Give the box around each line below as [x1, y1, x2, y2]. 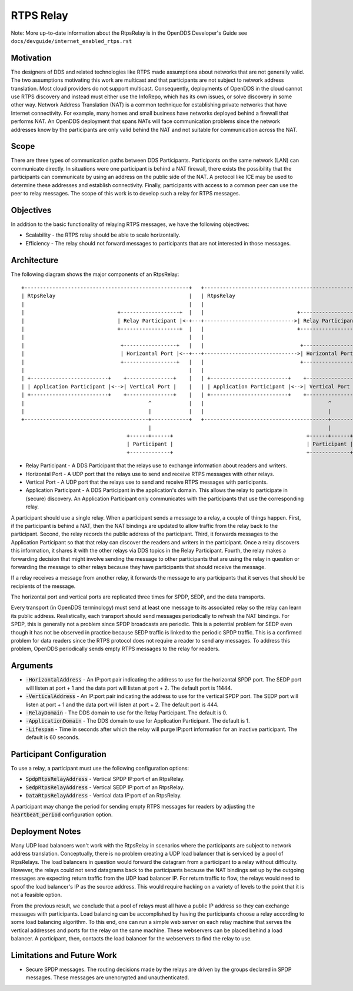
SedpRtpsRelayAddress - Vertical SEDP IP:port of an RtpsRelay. [25, 783, 185, 791]
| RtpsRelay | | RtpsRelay [21, 292, 235, 300]
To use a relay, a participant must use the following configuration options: [11, 764, 189, 771]
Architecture [11, 255, 59, 265]
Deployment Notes [11, 826, 81, 836]
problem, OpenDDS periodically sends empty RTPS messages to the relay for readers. [11, 645, 220, 653]
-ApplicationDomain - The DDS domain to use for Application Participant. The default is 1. [25, 717, 250, 724]
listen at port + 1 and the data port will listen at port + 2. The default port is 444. [25, 701, 219, 708]
